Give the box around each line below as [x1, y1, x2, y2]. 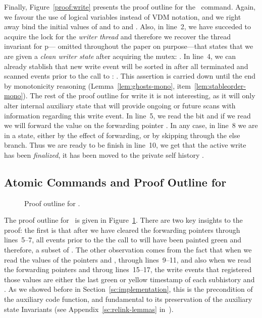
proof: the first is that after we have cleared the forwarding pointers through [4, 224, 240, 235]
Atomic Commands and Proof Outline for [4, 174, 227, 189]
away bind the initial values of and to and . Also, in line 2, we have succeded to [4, 21, 251, 32]
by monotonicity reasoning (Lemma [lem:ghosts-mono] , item [4, 80, 191, 91]
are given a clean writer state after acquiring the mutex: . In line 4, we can [4, 50, 236, 61]
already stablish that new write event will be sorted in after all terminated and [4, 60, 248, 71]
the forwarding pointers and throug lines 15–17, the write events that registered [4, 264, 252, 275]
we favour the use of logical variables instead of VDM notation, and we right [4, 11, 241, 22]
